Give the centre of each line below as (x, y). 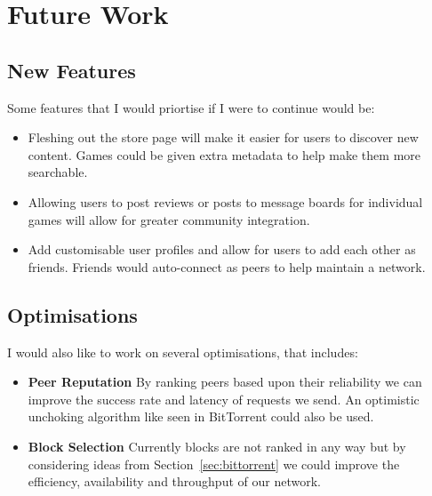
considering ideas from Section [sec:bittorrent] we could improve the (214, 464)
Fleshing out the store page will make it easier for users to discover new (223, 137)
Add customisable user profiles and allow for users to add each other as (222, 249)
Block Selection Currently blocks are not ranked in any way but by (217, 446)
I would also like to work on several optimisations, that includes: (183, 352)
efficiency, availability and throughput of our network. (174, 481)
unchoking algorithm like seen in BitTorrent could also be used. (201, 416)
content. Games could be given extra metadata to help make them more (224, 154)
